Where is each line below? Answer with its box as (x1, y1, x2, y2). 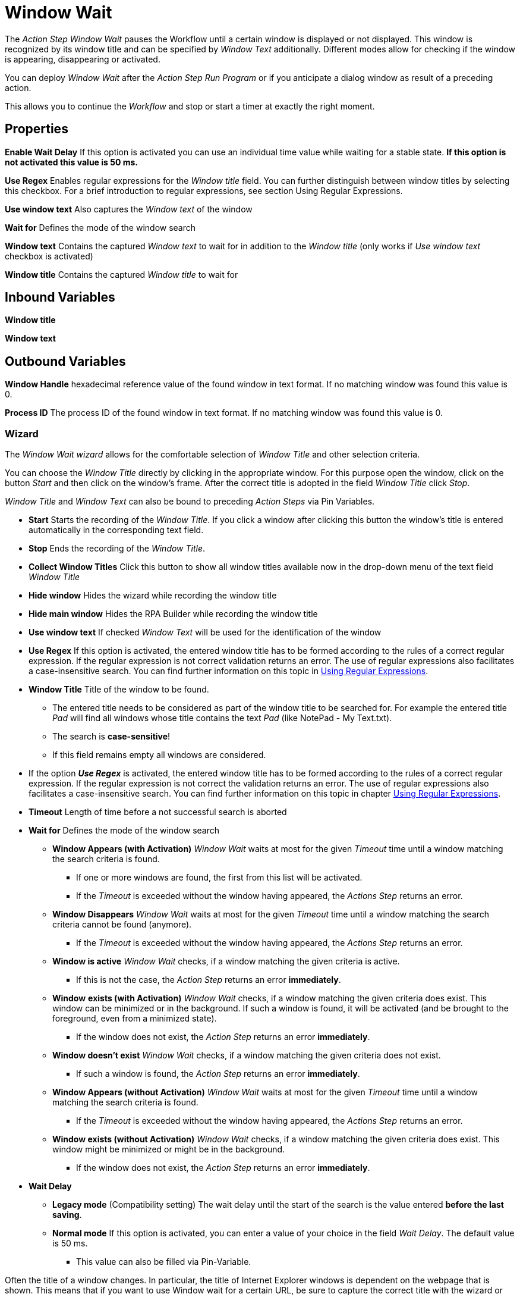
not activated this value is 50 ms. (5, 156, 138, 167)
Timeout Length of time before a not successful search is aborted (29, 807, 287, 817)
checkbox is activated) (5, 250, 93, 261)
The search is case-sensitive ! (52, 731, 171, 742)
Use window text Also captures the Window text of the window (5, 203, 253, 214)
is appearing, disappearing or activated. (5, 54, 160, 64)
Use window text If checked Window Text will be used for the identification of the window (29, 627, 382, 638)
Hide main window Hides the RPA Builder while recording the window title (29, 609, 318, 619)
